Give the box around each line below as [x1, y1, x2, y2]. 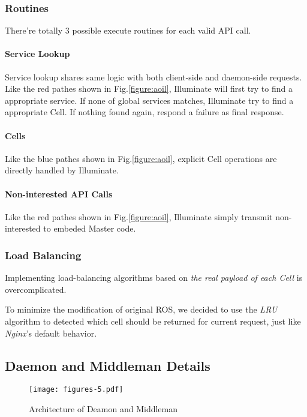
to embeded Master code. [43, 222, 136, 235]
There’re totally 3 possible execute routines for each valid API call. [5, 24, 251, 37]
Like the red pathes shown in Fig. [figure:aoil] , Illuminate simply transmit [5, 210, 273, 223]
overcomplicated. [5, 283, 67, 295]
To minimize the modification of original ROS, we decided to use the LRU [5, 303, 278, 316]
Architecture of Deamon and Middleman [29, 403, 178, 415]
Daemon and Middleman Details [5, 356, 210, 374]
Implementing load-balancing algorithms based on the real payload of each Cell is [5, 271, 303, 284]
